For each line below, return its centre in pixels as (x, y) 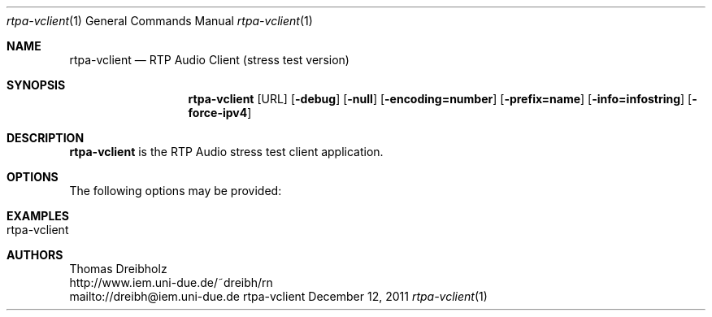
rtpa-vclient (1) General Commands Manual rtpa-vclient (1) (160, 21)
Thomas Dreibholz (118, 269)
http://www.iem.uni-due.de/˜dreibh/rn (171, 282)
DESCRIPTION (46, 138)
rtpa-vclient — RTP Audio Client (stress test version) (209, 60)
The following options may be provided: (176, 191)
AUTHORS (35, 255)
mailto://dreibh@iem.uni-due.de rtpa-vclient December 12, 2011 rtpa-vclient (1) (278, 296)
